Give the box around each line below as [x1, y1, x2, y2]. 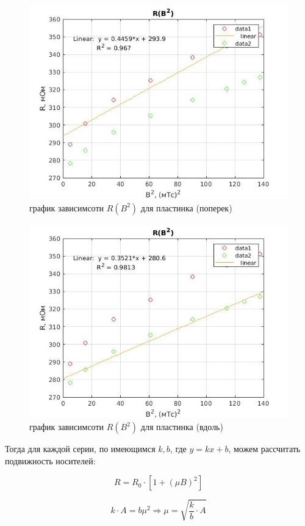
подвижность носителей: [5, 454, 96, 467]
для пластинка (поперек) [140, 201, 232, 214]
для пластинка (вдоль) [140, 420, 223, 433]
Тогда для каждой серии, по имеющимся [5, 442, 156, 455]
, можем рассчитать [228, 442, 301, 455]
